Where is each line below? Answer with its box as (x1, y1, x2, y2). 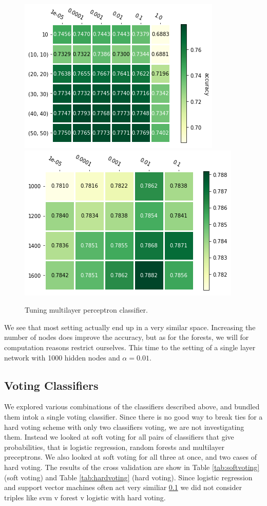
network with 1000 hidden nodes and (4, 352, 120, 363)
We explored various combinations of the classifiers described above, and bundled (4, 401, 260, 412)
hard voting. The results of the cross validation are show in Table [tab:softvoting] (4, 461, 260, 472)
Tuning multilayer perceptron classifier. (25, 304, 148, 315)
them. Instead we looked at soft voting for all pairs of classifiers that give (4, 431, 234, 442)
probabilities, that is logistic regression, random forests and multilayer (4, 441, 224, 452)
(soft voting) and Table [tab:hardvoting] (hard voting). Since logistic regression (4, 472, 253, 482)
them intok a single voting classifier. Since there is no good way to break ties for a (4, 411, 263, 422)
